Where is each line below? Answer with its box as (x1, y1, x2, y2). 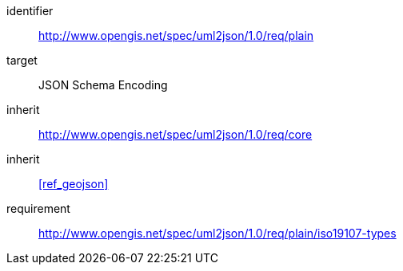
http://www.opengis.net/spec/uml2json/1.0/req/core (38, 128, 313, 141)
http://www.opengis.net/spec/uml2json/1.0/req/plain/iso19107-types (38, 226, 397, 240)
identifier (6, 4, 54, 18)
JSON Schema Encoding (38, 78, 168, 92)
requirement (6, 202, 70, 215)
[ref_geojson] (38, 177, 109, 190)
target (6, 53, 38, 67)
